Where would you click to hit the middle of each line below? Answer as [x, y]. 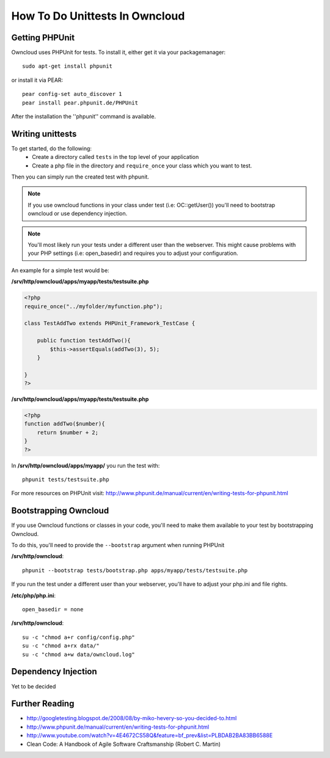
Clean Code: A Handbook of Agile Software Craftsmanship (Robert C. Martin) [124, 744]
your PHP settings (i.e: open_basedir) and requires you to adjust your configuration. [133, 253]
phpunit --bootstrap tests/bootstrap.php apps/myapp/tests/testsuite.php [135, 570]
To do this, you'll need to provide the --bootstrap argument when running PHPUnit [118, 545]
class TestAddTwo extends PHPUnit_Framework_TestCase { [110, 323]
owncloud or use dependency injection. [78, 213]
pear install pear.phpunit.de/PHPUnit [80, 103]
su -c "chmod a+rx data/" [61, 646]
